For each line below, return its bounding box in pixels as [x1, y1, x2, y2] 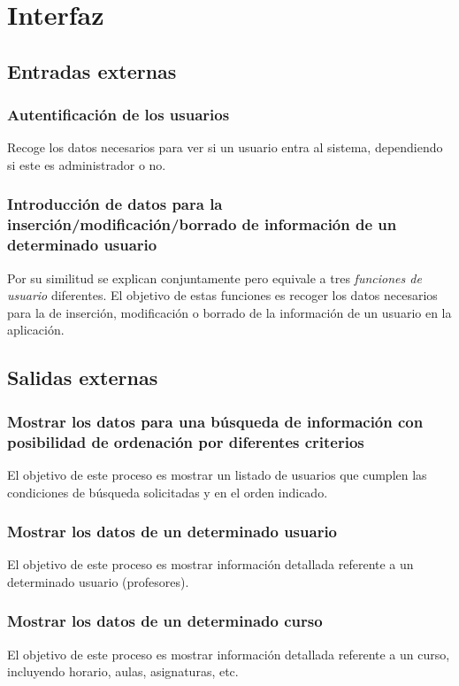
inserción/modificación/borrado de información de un [7, 213, 397, 235]
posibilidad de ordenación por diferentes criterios [7, 430, 364, 452]
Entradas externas [7, 57, 177, 84]
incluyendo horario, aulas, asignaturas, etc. [7, 662, 239, 681]
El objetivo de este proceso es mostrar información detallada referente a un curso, [7, 644, 450, 663]
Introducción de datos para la [7, 193, 223, 215]
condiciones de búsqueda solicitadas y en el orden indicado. [7, 482, 328, 501]
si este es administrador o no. [7, 155, 166, 173]
